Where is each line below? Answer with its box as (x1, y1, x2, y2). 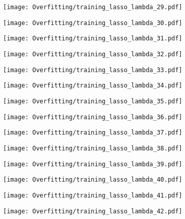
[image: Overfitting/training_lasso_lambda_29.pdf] (3, 4, 182, 11)
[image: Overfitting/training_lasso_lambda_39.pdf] (3, 160, 182, 168)
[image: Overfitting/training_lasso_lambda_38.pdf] (3, 144, 182, 152)
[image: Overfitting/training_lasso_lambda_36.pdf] (3, 113, 182, 121)
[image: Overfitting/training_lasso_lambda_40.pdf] (3, 176, 182, 184)
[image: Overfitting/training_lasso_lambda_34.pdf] (3, 82, 182, 90)
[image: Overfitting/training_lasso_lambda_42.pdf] (3, 207, 182, 215)
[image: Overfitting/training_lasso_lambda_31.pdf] (3, 35, 182, 42)
